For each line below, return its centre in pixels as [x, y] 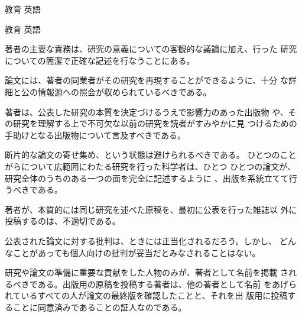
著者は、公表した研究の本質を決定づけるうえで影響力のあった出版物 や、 [147, 111]
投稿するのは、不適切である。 [63, 221]
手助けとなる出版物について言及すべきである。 [95, 135]
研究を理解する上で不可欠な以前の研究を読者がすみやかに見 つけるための [155, 123]
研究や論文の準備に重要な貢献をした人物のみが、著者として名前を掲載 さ [147, 272]
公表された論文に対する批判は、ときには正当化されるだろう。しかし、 [141, 240]
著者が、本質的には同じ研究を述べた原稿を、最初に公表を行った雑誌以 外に [151, 209]
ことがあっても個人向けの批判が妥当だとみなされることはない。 [137, 252]
